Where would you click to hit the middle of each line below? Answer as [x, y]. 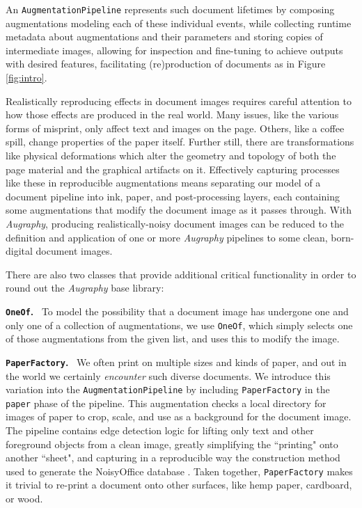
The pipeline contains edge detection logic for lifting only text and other [160, 430]
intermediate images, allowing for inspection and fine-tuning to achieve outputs [174, 50]
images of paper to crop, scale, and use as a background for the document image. [179, 416]
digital [19, 251]
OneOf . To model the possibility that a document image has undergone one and [177, 311]
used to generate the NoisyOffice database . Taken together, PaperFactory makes [179, 471]
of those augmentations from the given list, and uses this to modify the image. [173, 339]
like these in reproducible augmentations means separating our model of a [163, 183]
